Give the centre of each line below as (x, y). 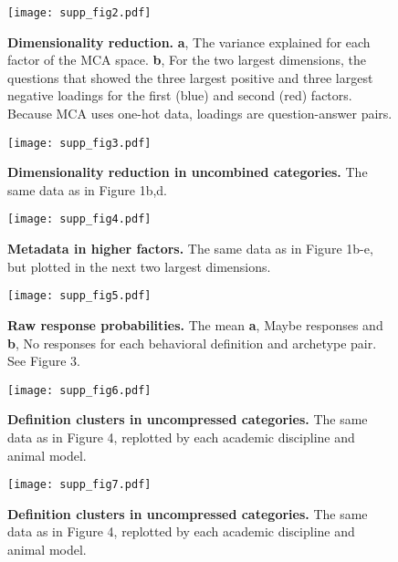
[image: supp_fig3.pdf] (79, 143)
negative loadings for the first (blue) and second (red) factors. (180, 95)
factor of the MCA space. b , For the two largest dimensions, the (187, 60)
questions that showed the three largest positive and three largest (190, 77)
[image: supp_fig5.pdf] (79, 296)
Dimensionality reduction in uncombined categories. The (188, 172)
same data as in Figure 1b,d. (87, 189)
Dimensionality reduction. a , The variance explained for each (189, 42)
